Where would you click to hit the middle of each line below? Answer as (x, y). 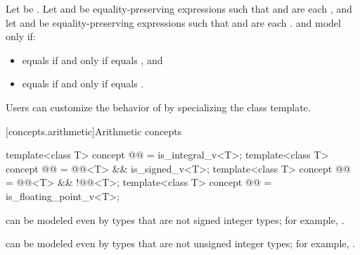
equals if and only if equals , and (92, 60)
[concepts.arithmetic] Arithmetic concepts (94, 131)
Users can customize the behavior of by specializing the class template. (158, 107)
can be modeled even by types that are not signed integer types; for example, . (175, 219)
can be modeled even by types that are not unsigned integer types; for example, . (180, 243)
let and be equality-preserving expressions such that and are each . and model (173, 22)
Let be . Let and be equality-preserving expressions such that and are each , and (179, 8)
